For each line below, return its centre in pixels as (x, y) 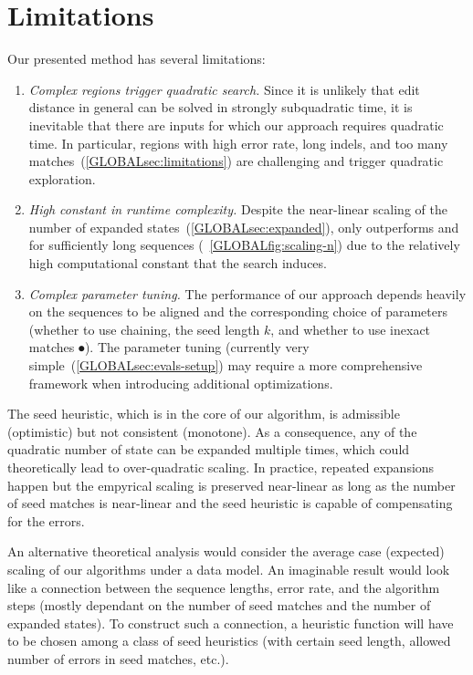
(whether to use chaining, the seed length (144, 329)
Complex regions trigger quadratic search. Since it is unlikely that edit (224, 89)
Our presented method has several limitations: (137, 59)
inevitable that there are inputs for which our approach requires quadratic (236, 125)
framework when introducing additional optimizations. (181, 383)
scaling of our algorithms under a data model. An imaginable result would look (229, 569)
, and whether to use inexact (351, 329)
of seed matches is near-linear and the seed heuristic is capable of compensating (230, 503)
